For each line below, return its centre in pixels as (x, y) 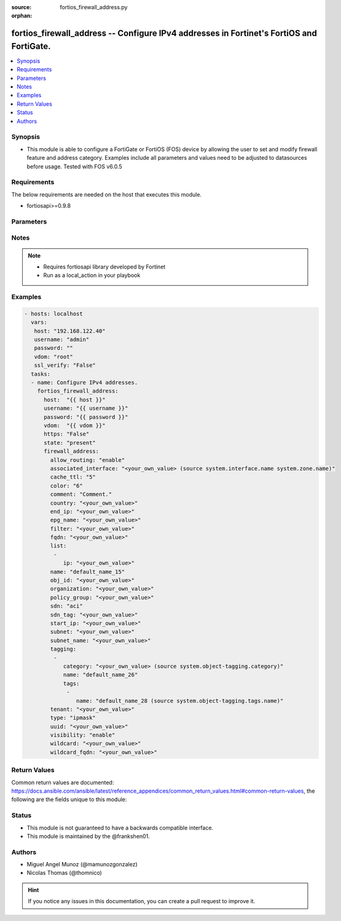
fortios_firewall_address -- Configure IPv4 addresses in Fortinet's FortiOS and (164, 33)
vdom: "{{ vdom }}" (75, 425)
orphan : (22, 16)
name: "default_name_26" (100, 675)
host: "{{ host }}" (75, 400)
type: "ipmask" (73, 718)
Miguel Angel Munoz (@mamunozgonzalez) (82, 864)
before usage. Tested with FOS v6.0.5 (74, 167)
